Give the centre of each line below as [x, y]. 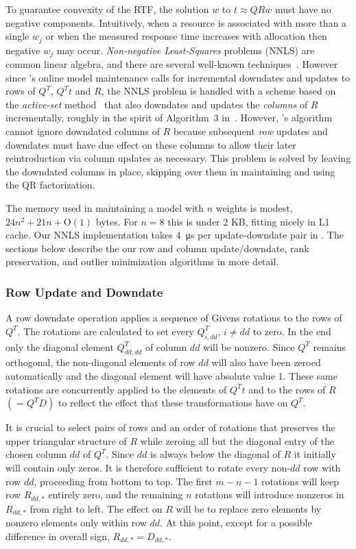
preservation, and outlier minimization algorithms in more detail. [142, 261]
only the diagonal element [60, 346]
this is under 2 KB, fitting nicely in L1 [249, 221]
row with [322, 467]
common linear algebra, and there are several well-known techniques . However [172, 64]
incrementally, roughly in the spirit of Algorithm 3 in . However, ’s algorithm [169, 118]
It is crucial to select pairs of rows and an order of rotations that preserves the [170, 427]
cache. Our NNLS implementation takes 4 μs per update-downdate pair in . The [175, 235]
